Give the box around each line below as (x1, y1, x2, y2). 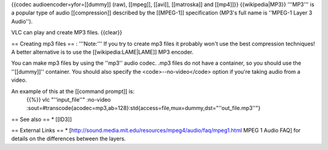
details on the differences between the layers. (11, 135, 126, 142)
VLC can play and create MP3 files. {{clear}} (11, 29, 123, 36)
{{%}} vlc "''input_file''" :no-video (26, 96, 111, 103)
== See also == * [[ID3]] (11, 116, 72, 123)
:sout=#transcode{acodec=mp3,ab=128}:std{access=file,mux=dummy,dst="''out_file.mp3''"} (26, 105, 261, 112)
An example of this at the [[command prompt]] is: (11, 88, 135, 95)
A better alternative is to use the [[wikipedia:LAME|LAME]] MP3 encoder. (11, 48, 194, 56)
